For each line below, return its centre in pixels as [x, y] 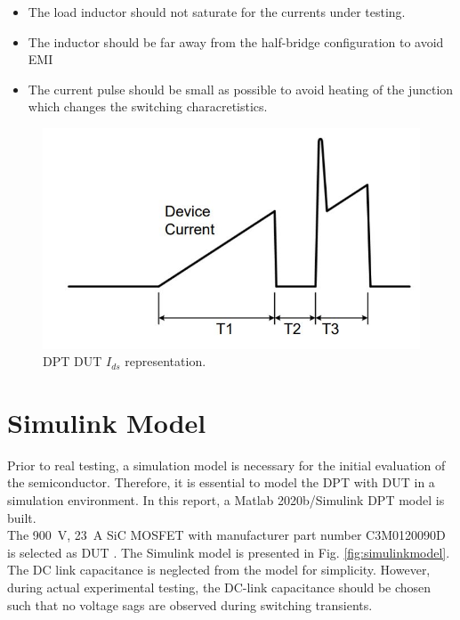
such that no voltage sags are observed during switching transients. [190, 604]
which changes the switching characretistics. [148, 106]
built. [22, 517]
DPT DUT [73, 361]
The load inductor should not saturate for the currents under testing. [217, 12]
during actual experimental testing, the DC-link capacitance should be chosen [219, 587]
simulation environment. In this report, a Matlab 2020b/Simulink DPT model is [226, 500]
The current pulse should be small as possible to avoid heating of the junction [241, 89]
